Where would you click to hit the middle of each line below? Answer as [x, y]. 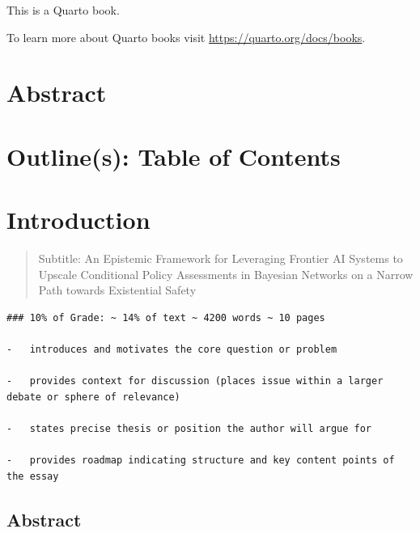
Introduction [78, 220]
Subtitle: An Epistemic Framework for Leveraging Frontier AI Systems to [221, 258]
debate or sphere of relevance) [93, 397]
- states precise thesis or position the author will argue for [189, 429]
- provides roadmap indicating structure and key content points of [201, 461]
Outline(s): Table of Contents [174, 156]
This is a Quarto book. [63, 10]
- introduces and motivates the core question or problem [172, 350]
